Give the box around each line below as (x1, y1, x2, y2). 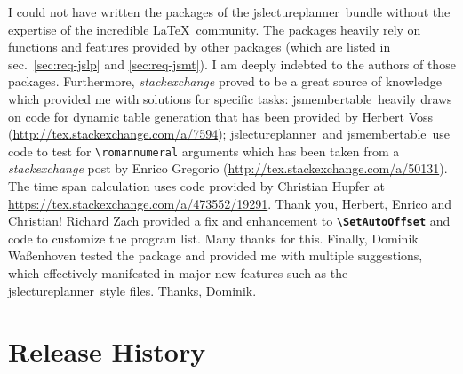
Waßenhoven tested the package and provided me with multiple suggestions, (8, 246, 423, 265)
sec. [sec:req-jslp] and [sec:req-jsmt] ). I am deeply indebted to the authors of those (8, 54, 456, 73)
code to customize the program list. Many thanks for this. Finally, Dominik (8, 228, 419, 247)
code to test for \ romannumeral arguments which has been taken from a (8, 141, 400, 160)
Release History (8, 333, 206, 370)
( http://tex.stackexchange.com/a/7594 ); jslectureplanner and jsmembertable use (8, 124, 451, 143)
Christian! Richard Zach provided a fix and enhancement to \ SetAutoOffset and (8, 211, 451, 230)
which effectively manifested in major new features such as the (8, 264, 348, 282)
